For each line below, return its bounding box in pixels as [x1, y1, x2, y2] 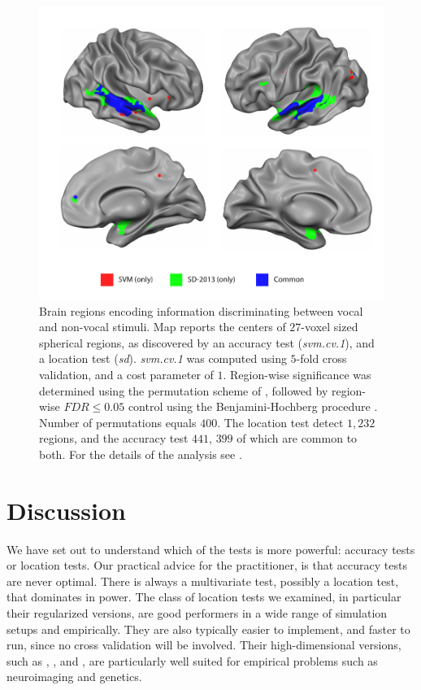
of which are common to [237, 430, 358, 447]
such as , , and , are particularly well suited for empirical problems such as [7, 652, 378, 669]
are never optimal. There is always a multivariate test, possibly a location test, [7, 572, 399, 589]
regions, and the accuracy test [39, 430, 189, 447]
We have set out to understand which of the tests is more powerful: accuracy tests [7, 540, 415, 557]
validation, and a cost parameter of [39, 365, 214, 382]
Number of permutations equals [39, 413, 197, 430]
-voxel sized [301, 318, 358, 335]
